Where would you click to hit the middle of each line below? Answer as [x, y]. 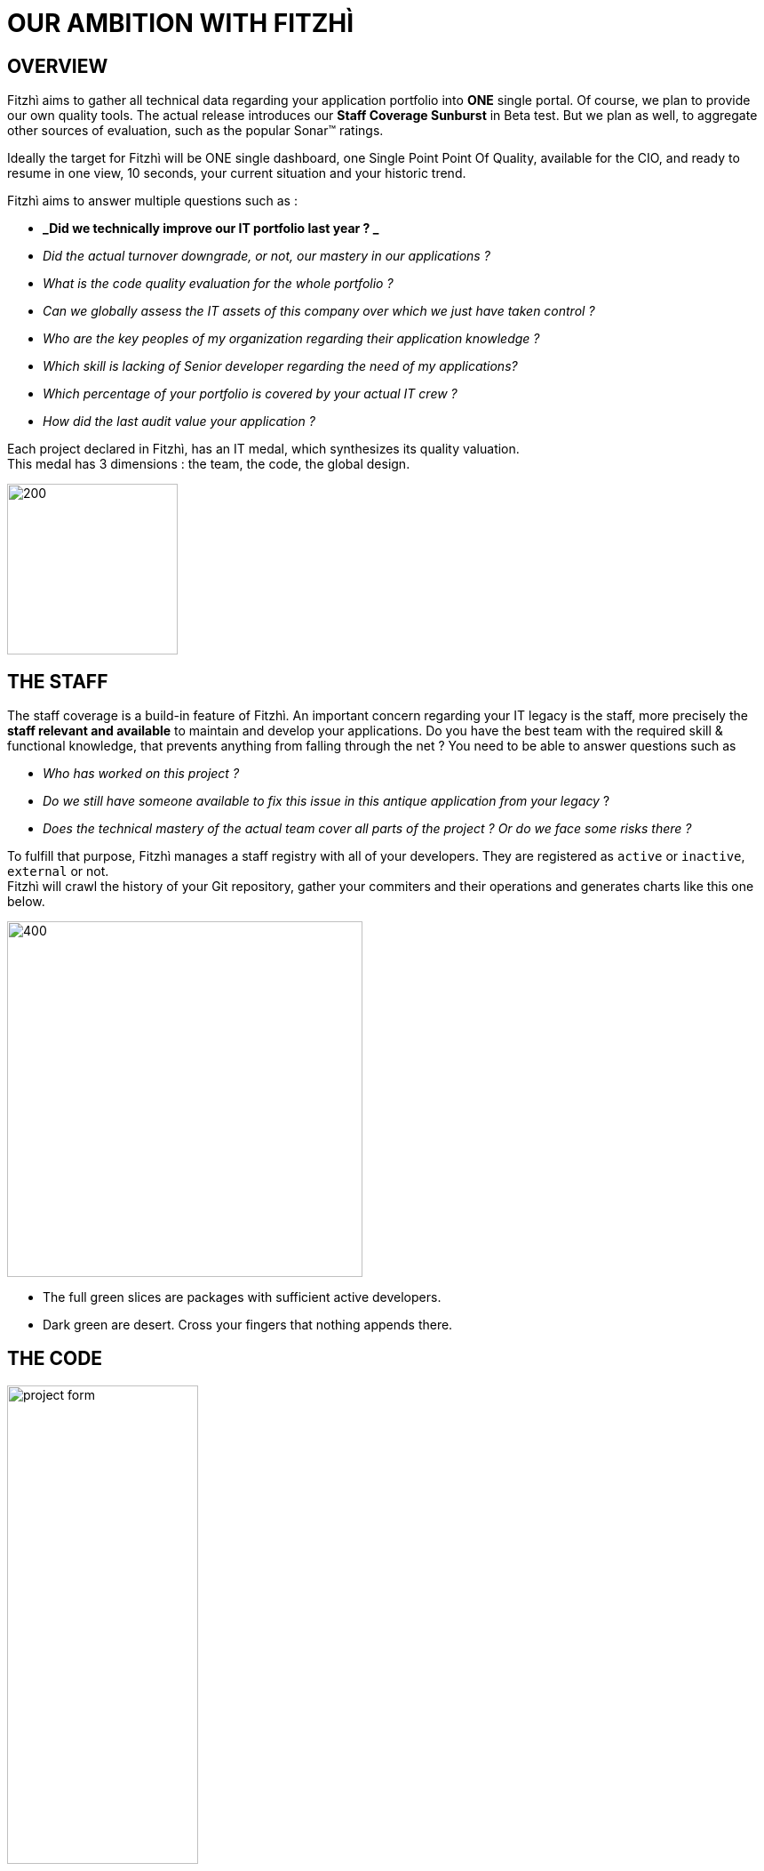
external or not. [58, 871]
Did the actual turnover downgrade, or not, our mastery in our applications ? [267, 256]
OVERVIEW [58, 66]
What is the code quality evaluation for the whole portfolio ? [218, 284]
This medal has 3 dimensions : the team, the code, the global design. [209, 464]
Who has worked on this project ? [141, 774]
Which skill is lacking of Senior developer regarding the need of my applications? [280, 366]
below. [26, 902]
